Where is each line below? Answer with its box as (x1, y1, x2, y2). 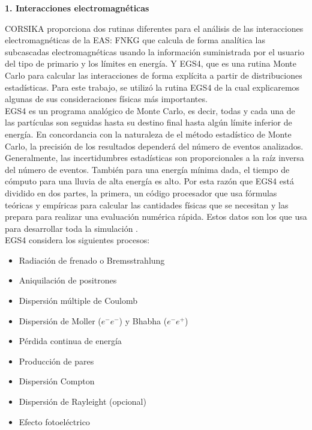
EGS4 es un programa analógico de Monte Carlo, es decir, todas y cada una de (5, 104, 295, 117)
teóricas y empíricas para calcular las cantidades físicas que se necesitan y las (5, 198, 289, 211)
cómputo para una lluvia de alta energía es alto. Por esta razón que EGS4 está (5, 175, 294, 187)
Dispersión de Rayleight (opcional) (19, 395, 146, 408)
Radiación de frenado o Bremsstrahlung (19, 253, 165, 266)
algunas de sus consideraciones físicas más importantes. (5, 92, 208, 105)
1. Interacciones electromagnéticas (5, 2, 149, 14)
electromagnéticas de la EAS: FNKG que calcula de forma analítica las (5, 34, 265, 46)
